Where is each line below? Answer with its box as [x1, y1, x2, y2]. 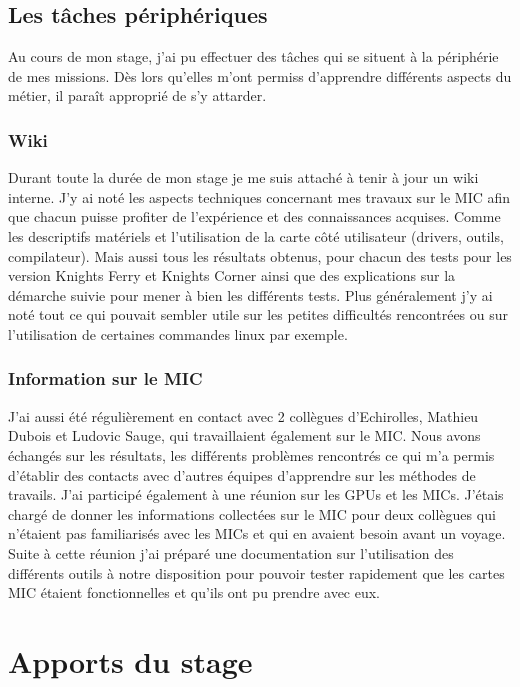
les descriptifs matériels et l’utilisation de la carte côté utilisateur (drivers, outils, [8, 225, 504, 246]
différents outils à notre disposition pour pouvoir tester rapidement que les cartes [8, 562, 505, 583]
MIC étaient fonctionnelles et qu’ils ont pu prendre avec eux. [8, 582, 381, 603]
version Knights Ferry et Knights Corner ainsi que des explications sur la [8, 265, 456, 286]
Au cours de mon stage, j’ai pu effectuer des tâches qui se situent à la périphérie [8, 46, 499, 67]
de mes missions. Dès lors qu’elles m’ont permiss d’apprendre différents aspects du [8, 65, 512, 86]
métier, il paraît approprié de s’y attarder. [8, 85, 267, 106]
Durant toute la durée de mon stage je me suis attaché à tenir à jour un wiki [8, 167, 479, 188]
